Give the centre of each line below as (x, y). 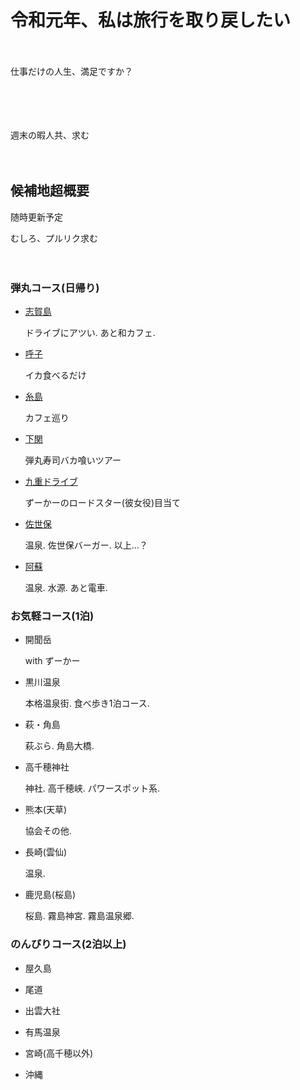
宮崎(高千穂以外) (59, 1053)
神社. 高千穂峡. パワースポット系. (92, 788)
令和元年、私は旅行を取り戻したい (151, 20)
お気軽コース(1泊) (52, 616)
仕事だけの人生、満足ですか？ (71, 71)
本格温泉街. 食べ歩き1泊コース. (87, 703)
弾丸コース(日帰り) (55, 288)
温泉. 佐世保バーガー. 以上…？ (86, 545)
